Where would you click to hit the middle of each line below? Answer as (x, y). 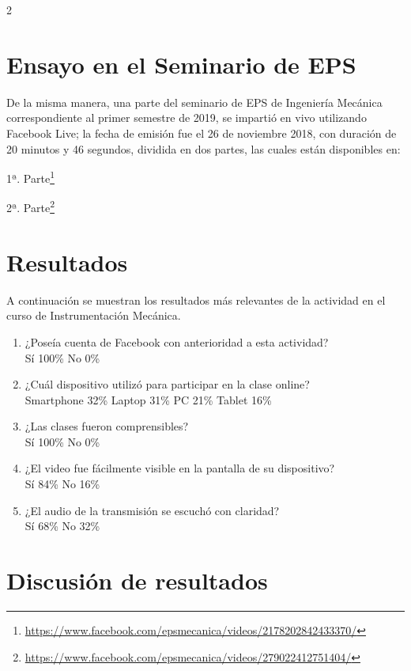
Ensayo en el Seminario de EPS (181, 64)
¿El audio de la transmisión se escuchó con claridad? (152, 510)
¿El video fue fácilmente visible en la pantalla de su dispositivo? (180, 468)
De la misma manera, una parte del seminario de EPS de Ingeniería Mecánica (194, 102)
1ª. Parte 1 (30, 177)
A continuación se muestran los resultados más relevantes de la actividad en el (196, 299)
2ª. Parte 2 (30, 206)
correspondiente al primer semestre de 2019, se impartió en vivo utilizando (187, 118)
